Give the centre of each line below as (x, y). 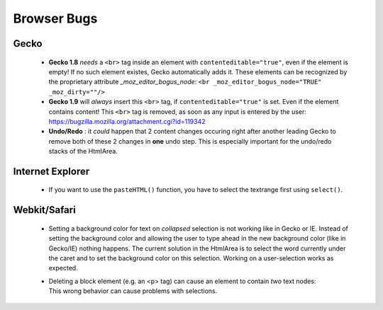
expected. (63, 268)
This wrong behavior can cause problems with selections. (133, 291)
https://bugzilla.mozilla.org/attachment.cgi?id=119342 (127, 121)
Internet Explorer (51, 171)
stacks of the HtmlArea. (83, 151)
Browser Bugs (55, 18)
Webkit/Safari (44, 210)
